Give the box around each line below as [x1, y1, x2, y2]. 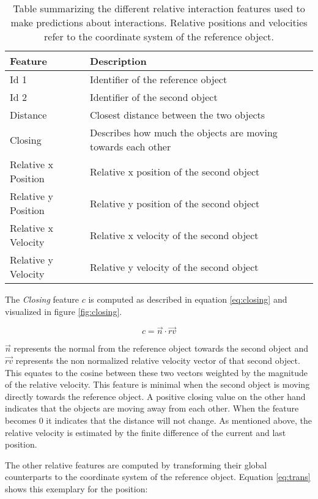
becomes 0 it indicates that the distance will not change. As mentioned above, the [5, 413, 312, 426]
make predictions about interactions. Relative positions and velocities [10, 15, 308, 29]
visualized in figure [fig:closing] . [5, 305, 122, 317]
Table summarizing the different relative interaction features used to [13, 1, 305, 15]
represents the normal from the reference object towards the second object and [13, 342, 309, 355]
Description [90, 54, 147, 68]
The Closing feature [5, 293, 79, 305]
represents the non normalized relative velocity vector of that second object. [15, 354, 300, 366]
